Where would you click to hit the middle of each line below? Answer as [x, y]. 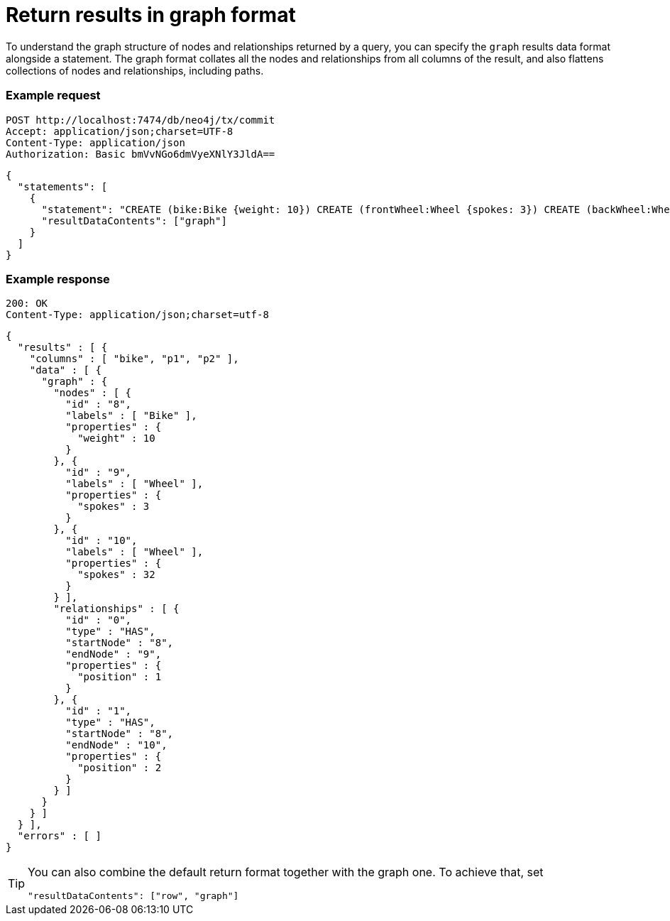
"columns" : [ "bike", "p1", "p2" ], [134, 359]
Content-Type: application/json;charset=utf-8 [137, 315]
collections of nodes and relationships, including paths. [135, 70]
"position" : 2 [120, 768]
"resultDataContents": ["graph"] [134, 220]
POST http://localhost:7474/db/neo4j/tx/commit [141, 120]
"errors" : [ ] [59, 836]
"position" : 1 [120, 677]
